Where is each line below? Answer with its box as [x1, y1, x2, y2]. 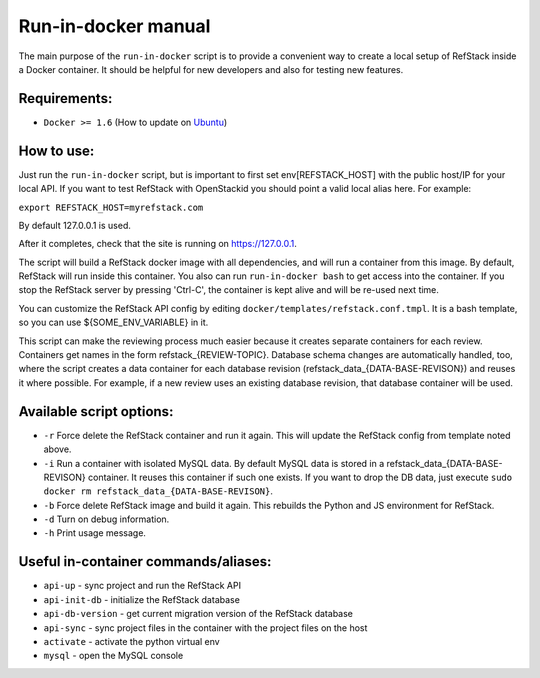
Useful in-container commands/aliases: [18, 553, 272, 570]
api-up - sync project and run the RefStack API [43, 580, 242, 592]
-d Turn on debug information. [43, 513, 170, 525]
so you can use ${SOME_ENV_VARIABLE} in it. [18, 316, 209, 329]
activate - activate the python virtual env [43, 635, 220, 647]
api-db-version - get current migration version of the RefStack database [43, 608, 354, 620]
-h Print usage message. [43, 527, 147, 539]
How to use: [18, 142, 95, 159]
